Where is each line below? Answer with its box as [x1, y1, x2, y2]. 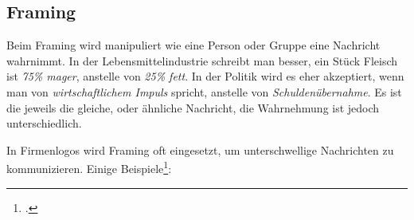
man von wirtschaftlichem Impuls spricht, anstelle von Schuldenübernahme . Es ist [6, 83, 402, 100]
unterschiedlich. [6, 115, 82, 132]
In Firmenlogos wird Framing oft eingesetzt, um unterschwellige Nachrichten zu [6, 141, 394, 158]
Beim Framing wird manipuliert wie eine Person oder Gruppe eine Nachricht [6, 37, 381, 53]
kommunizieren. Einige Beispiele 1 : [6, 158, 172, 177]
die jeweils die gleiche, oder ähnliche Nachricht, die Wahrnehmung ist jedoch [6, 99, 380, 116]
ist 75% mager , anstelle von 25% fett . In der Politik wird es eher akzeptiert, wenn [6, 68, 404, 84]
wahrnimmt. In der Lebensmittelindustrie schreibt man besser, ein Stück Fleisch [6, 52, 398, 69]
